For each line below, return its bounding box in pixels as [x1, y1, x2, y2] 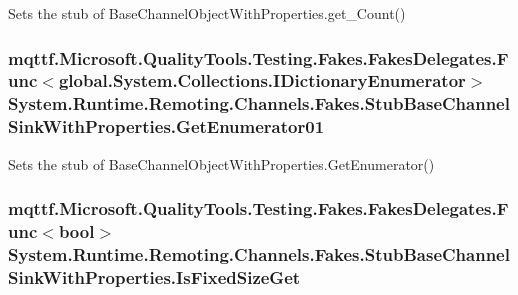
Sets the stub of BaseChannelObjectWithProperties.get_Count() [8, 3, 406, 23]
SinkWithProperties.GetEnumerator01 [8, 114, 325, 139]
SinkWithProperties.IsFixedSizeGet [8, 264, 301, 289]
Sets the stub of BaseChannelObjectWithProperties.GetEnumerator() [8, 153, 435, 174]
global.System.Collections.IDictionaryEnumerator [58, 68, 466, 93]
